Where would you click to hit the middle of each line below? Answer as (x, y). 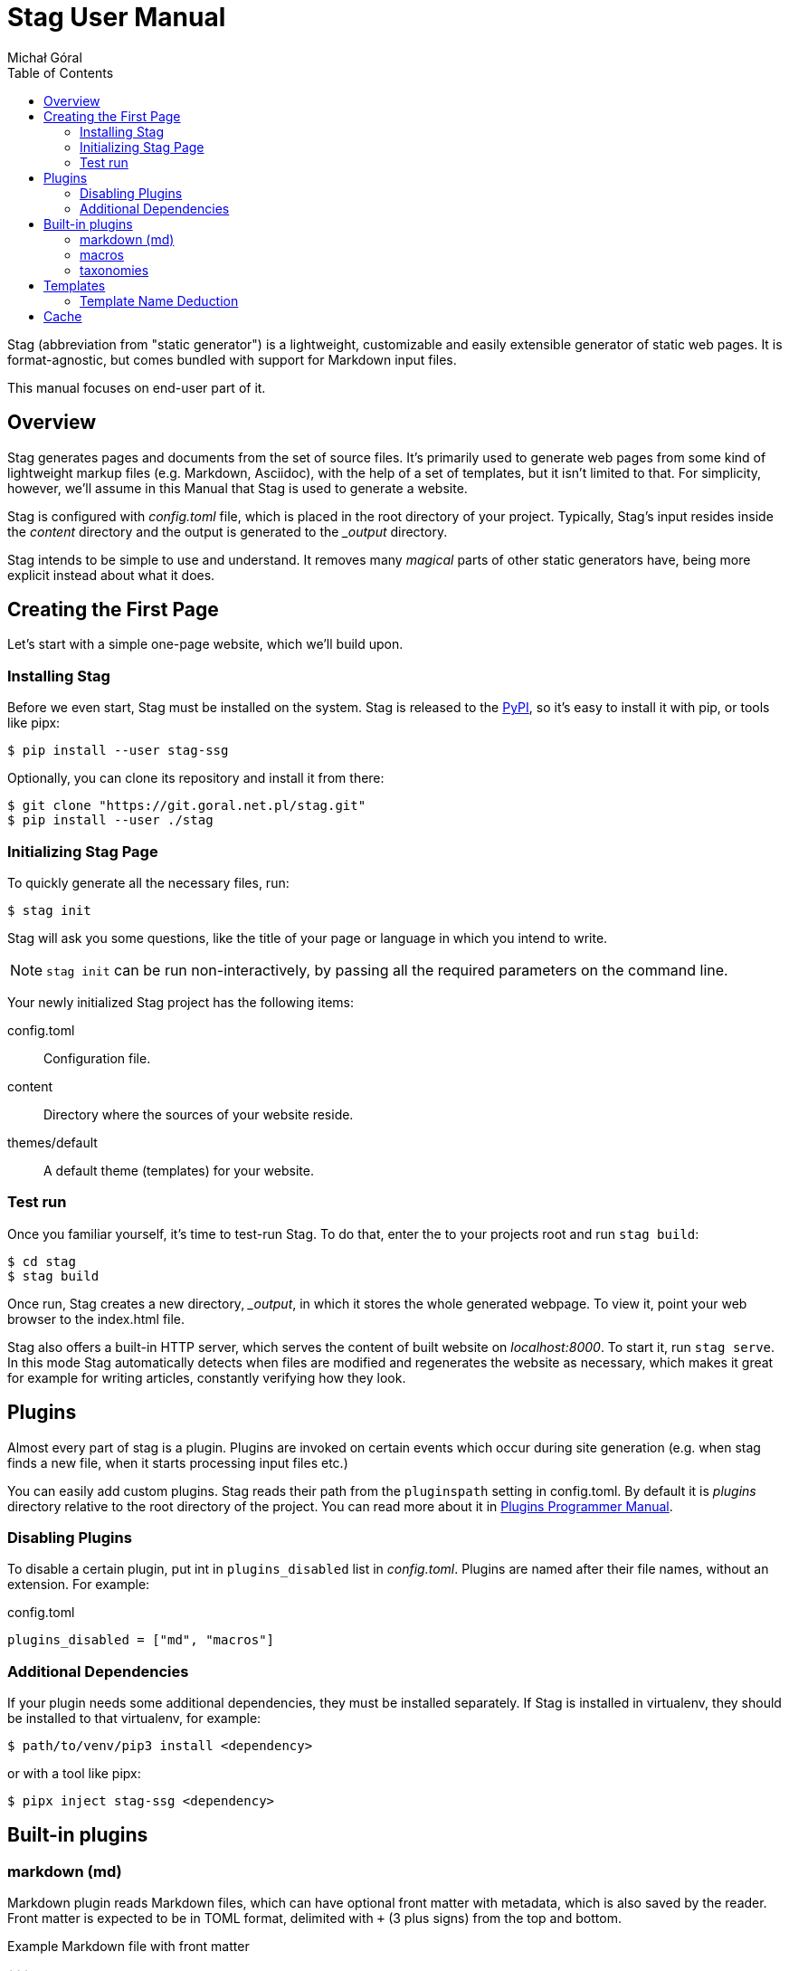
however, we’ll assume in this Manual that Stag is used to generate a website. (238, 488)
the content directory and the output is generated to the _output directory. (228, 531)
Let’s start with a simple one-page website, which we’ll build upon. (205, 644)
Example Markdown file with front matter (128, 1947)
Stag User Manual (117, 17)
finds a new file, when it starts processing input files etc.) (178, 1462)
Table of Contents (61, 72)
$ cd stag (42, 1261)
